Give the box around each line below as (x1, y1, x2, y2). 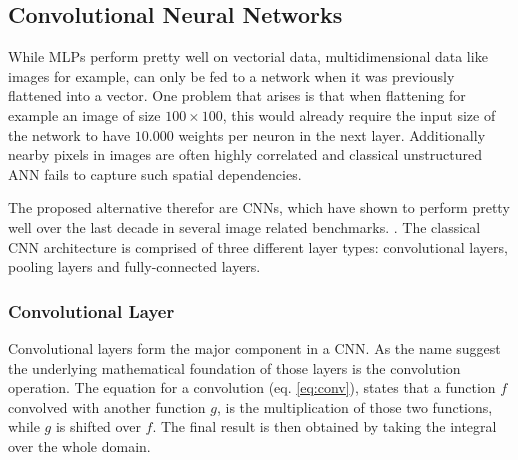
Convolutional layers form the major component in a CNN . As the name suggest (8, 337, 501, 358)
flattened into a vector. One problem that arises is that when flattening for (8, 85, 466, 106)
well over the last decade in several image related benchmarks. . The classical (8, 216, 481, 237)
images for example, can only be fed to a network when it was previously (8, 65, 455, 86)
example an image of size (8, 104, 161, 125)
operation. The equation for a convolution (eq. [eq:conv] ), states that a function (8, 377, 496, 398)
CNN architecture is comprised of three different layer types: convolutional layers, (8, 236, 508, 257)
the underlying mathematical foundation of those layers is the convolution (8, 357, 461, 378)
